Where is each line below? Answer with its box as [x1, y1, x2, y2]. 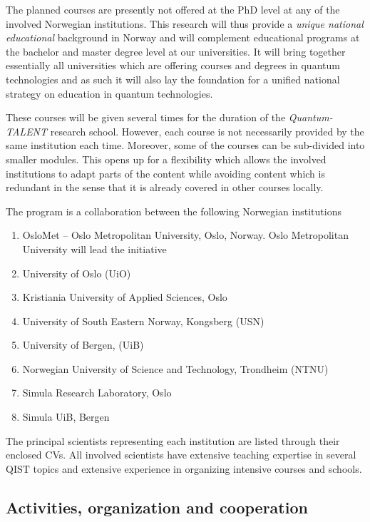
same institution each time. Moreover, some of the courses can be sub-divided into [6, 138, 365, 153]
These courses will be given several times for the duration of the [6, 110, 286, 125]
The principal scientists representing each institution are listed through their [6, 433, 340, 448]
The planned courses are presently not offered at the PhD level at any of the [6, 2, 340, 16]
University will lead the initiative [22, 241, 167, 256]
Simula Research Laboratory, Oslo [22, 385, 172, 400]
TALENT [6, 123, 48, 138]
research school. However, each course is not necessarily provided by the [50, 123, 364, 138]
